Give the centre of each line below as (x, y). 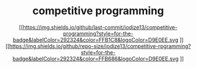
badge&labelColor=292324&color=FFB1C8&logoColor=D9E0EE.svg (96, 40)
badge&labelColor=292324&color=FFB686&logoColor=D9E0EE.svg (96, 59)
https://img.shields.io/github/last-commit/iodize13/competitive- (100, 27)
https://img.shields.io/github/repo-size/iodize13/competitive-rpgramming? (100, 46)
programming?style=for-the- (98, 33)
